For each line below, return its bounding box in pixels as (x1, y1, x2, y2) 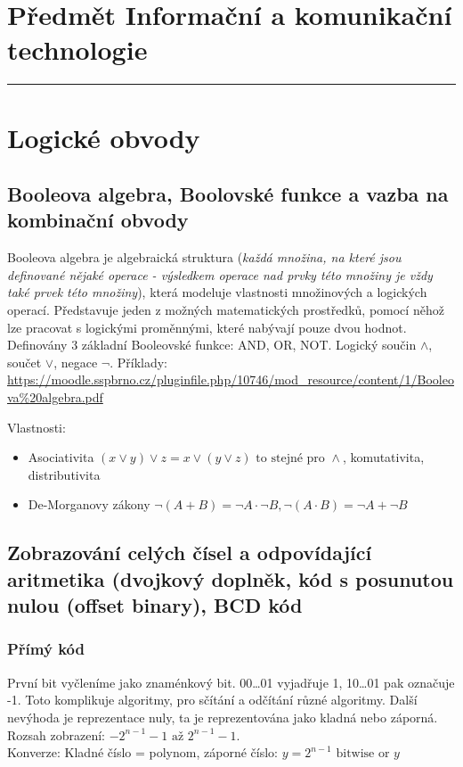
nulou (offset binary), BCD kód (7, 591, 303, 619)
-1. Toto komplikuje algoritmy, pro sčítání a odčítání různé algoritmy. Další (7, 690, 418, 709)
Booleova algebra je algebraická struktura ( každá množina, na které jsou (7, 248, 402, 267)
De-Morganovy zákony (28, 495, 150, 514)
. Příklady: (110, 352, 168, 371)
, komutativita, (343, 448, 425, 466)
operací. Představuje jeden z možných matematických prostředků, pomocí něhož (7, 301, 444, 319)
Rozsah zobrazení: (7, 725, 105, 744)
